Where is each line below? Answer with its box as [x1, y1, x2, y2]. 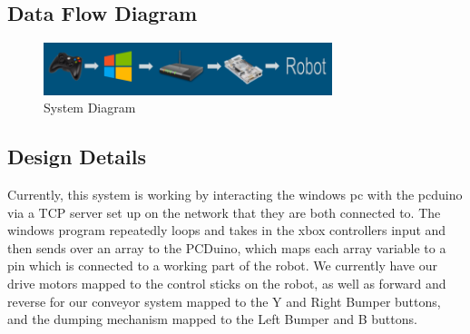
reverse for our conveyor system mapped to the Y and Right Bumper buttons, [7, 291, 441, 310]
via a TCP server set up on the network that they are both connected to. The [7, 202, 441, 221]
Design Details [7, 142, 147, 171]
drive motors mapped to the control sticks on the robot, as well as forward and [7, 274, 446, 293]
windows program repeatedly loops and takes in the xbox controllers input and [7, 221, 446, 240]
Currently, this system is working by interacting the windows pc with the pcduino [7, 185, 463, 204]
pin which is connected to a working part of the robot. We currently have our [7, 256, 437, 275]
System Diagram [44, 98, 136, 117]
